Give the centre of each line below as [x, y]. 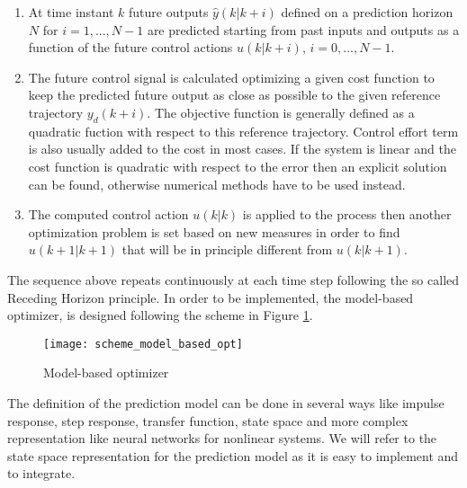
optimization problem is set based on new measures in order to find [214, 231]
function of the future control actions [130, 47]
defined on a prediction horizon [367, 12]
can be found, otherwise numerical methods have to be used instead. [217, 184]
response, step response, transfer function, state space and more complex [208, 420]
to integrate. [41, 473]
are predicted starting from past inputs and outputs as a [303, 29]
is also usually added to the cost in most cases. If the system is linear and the [242, 149]
